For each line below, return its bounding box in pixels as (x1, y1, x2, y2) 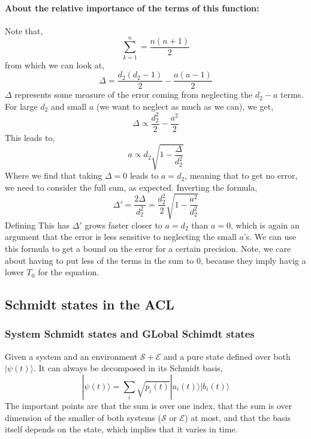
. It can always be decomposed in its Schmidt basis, (34, 362, 223, 374)
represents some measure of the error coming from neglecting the (14, 88, 253, 101)
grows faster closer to (84, 218, 162, 231)
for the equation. (38, 266, 99, 278)
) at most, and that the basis (185, 411, 291, 423)
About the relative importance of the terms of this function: (5, 1, 259, 14)
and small (51, 100, 87, 112)
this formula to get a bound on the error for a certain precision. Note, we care (5, 242, 291, 254)
